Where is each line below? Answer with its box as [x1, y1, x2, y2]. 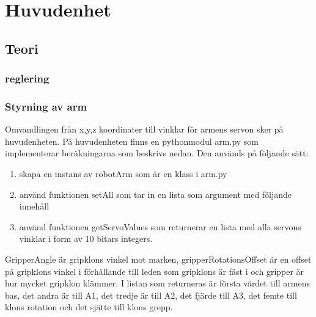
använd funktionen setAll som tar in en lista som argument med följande [19, 188, 292, 200]
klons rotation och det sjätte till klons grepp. [5, 301, 173, 313]
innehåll [19, 200, 50, 213]
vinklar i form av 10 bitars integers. [19, 232, 153, 245]
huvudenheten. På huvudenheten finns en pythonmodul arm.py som [5, 134, 259, 147]
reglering [5, 71, 50, 86]
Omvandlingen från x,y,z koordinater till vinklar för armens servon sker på [5, 123, 284, 136]
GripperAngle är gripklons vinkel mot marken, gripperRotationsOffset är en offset [5, 252, 312, 265]
